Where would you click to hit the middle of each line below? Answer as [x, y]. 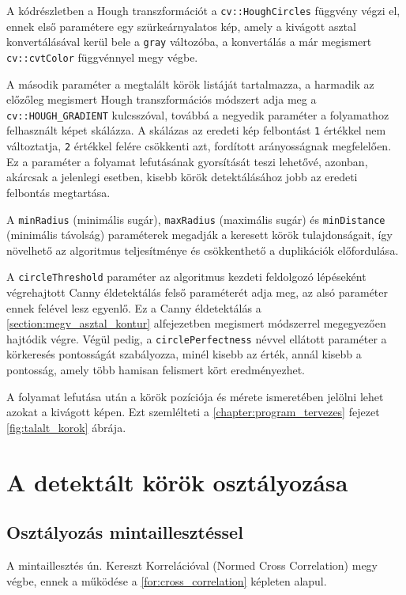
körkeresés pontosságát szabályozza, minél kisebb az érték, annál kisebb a [184, 354]
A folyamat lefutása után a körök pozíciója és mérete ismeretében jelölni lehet [195, 396]
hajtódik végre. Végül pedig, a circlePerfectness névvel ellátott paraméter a [197, 338]
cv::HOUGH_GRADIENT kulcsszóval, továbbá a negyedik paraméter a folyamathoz [198, 114]
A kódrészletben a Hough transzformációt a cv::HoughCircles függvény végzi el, [203, 10]
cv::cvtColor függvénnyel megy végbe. [102, 57]
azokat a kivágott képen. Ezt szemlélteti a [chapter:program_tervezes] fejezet [193, 412]
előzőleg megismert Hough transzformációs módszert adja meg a [162, 99]
